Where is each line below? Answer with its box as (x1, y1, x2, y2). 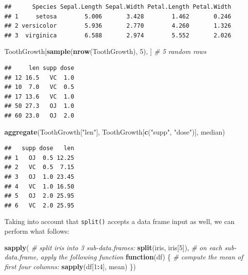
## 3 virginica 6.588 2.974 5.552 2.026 (4, 32, 231, 39)
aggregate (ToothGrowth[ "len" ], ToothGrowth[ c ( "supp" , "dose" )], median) (4, 126, 225, 137)
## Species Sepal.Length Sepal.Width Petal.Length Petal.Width (4, 3, 231, 10)
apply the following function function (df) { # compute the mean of (40, 252, 243, 262)
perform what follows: (4, 225, 70, 236)
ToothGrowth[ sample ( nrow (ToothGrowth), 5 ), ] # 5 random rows (4, 46, 207, 56)
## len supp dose (4, 64, 75, 71)
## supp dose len (4, 145, 75, 152)
